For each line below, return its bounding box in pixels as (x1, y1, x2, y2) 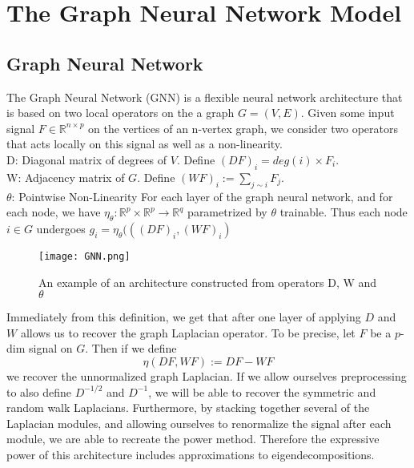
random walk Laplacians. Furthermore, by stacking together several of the (6, 399, 370, 416)
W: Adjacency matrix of (6, 168, 125, 185)
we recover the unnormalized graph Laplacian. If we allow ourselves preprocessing (6, 367, 407, 384)
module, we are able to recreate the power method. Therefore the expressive (6, 430, 380, 447)
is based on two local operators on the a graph (6, 104, 235, 121)
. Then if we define (85, 340, 177, 357)
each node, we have (6, 204, 101, 220)
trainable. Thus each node (279, 204, 408, 220)
